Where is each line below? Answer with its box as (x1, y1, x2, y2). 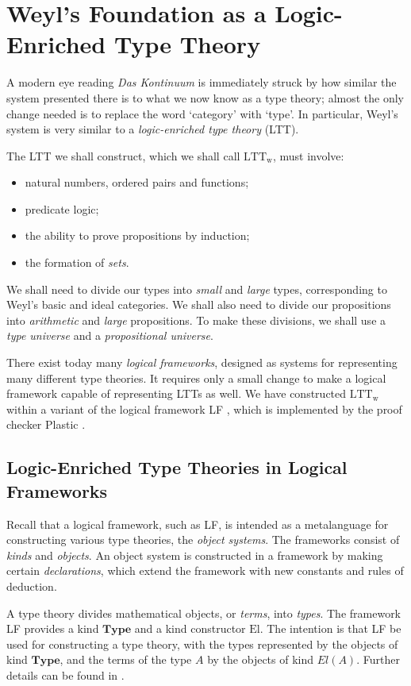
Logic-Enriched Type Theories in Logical (6, 455, 348, 480)
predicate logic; (25, 200, 99, 217)
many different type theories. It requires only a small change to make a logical (6, 369, 386, 386)
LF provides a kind (6, 620, 99, 637)
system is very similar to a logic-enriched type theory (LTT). (6, 121, 299, 137)
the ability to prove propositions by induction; (25, 227, 250, 244)
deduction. (6, 577, 57, 594)
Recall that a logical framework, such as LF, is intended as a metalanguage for (6, 515, 389, 532)
